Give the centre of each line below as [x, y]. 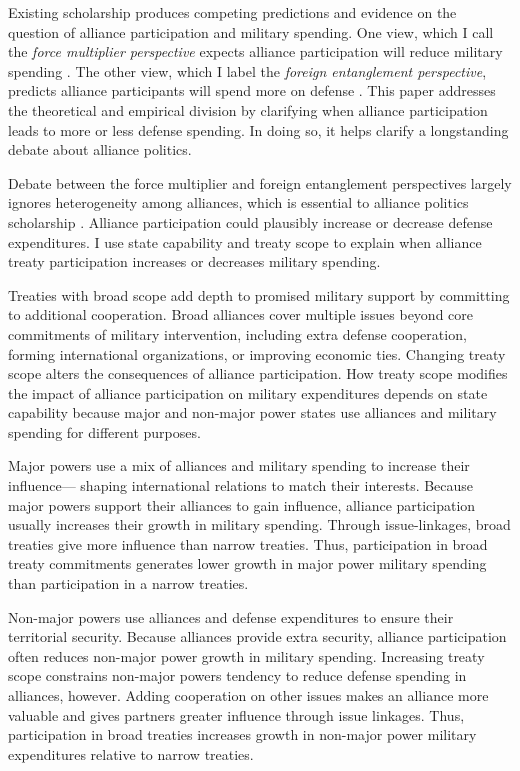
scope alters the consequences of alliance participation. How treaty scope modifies [258, 373]
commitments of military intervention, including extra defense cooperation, [237, 333]
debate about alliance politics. [100, 149]
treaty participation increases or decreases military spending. [194, 261]
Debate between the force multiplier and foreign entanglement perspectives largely [260, 182]
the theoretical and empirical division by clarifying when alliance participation [248, 109]
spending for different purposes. [104, 431]
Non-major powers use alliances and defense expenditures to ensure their [231, 616]
